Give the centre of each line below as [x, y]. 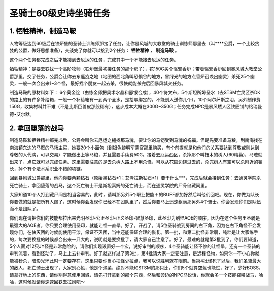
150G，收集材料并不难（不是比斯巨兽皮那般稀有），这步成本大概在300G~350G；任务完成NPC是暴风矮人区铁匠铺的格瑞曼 [136, 107]
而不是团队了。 [25, 209]
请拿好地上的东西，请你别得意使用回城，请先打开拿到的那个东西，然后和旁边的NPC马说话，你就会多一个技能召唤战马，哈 [136, 275]
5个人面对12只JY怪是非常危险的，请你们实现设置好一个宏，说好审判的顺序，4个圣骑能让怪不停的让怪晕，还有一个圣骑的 [135, 246]
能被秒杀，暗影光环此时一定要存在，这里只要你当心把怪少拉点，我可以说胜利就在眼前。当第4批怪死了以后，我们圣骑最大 [135, 261]
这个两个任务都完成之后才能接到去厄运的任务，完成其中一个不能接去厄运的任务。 [94, 60]
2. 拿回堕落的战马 [37, 129]
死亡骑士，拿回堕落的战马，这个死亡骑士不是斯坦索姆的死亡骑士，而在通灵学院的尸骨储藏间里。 [109, 185]
